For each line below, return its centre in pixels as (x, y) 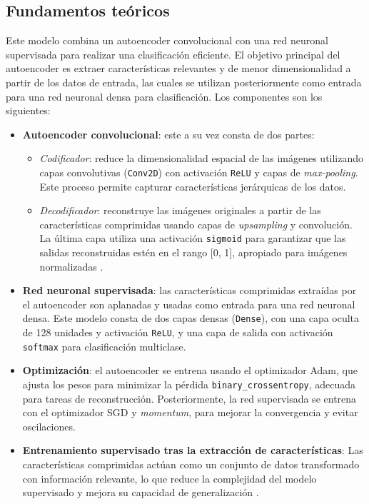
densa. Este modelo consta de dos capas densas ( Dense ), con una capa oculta (191, 318)
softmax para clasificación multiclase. (104, 346)
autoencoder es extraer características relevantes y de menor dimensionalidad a (178, 68)
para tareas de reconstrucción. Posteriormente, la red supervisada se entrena (189, 398)
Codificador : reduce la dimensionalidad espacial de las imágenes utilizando (202, 158)
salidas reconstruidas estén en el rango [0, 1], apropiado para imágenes (193, 252)
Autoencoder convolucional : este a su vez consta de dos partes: (168, 134)
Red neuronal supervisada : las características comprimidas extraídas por (189, 290)
